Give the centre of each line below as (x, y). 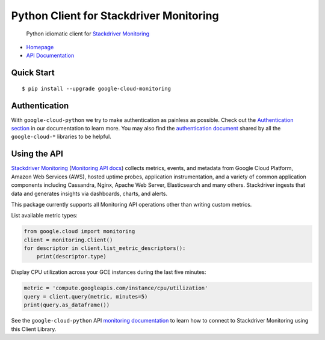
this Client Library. (34, 329)
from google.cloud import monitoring (79, 232)
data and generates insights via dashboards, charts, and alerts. (89, 193)
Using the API (37, 154)
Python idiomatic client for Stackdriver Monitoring (88, 34)
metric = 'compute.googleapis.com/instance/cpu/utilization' (116, 288)
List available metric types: (44, 216)
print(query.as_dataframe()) (67, 305)
